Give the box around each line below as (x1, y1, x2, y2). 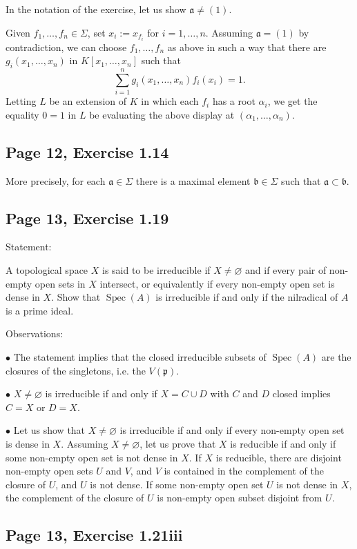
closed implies (272, 386, 331, 401)
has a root (212, 94, 255, 108)
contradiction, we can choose (6, 39, 127, 54)
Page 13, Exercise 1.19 (6, 207, 169, 228)
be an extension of (49, 94, 127, 108)
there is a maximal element (135, 173, 251, 188)
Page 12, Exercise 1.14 (6, 141, 169, 162)
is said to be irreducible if (102, 262, 211, 277)
